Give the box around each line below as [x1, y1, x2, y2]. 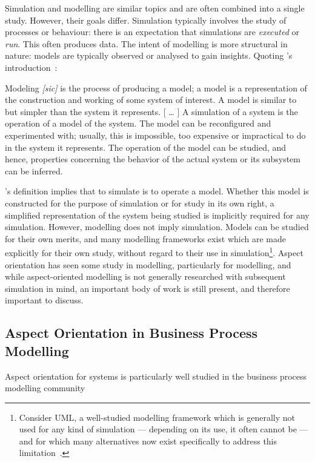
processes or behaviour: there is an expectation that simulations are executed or [5, 25, 300, 38]
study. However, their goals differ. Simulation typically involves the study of [5, 13, 287, 26]
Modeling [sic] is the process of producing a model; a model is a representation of [5, 81, 307, 94]
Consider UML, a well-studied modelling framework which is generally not [19, 411, 295, 423]
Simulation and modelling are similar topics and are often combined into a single [5, 2, 305, 14]
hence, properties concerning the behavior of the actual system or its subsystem [5, 153, 300, 165]
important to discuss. [5, 294, 84, 306]
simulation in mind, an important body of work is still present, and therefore [5, 282, 290, 294]
